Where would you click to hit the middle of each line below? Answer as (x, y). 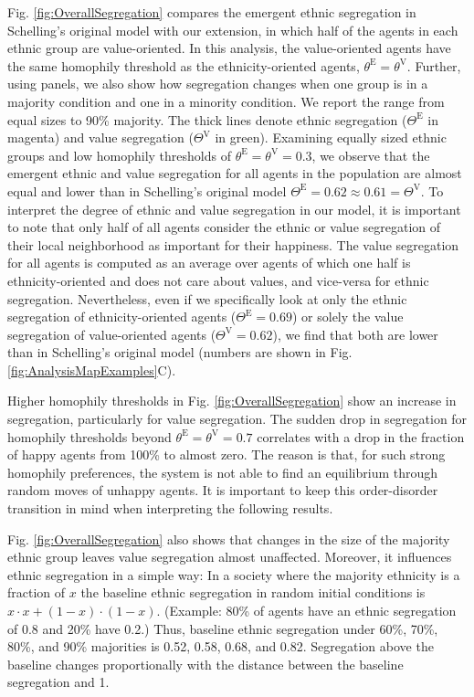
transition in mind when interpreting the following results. (170, 508)
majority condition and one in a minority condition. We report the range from (226, 101)
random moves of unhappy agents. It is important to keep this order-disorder (223, 490)
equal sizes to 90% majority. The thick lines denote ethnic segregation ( (207, 119)
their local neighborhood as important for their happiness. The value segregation (233, 244)
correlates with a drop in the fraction (361, 436)
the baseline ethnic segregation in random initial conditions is (253, 592)
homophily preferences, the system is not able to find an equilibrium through (223, 472)
